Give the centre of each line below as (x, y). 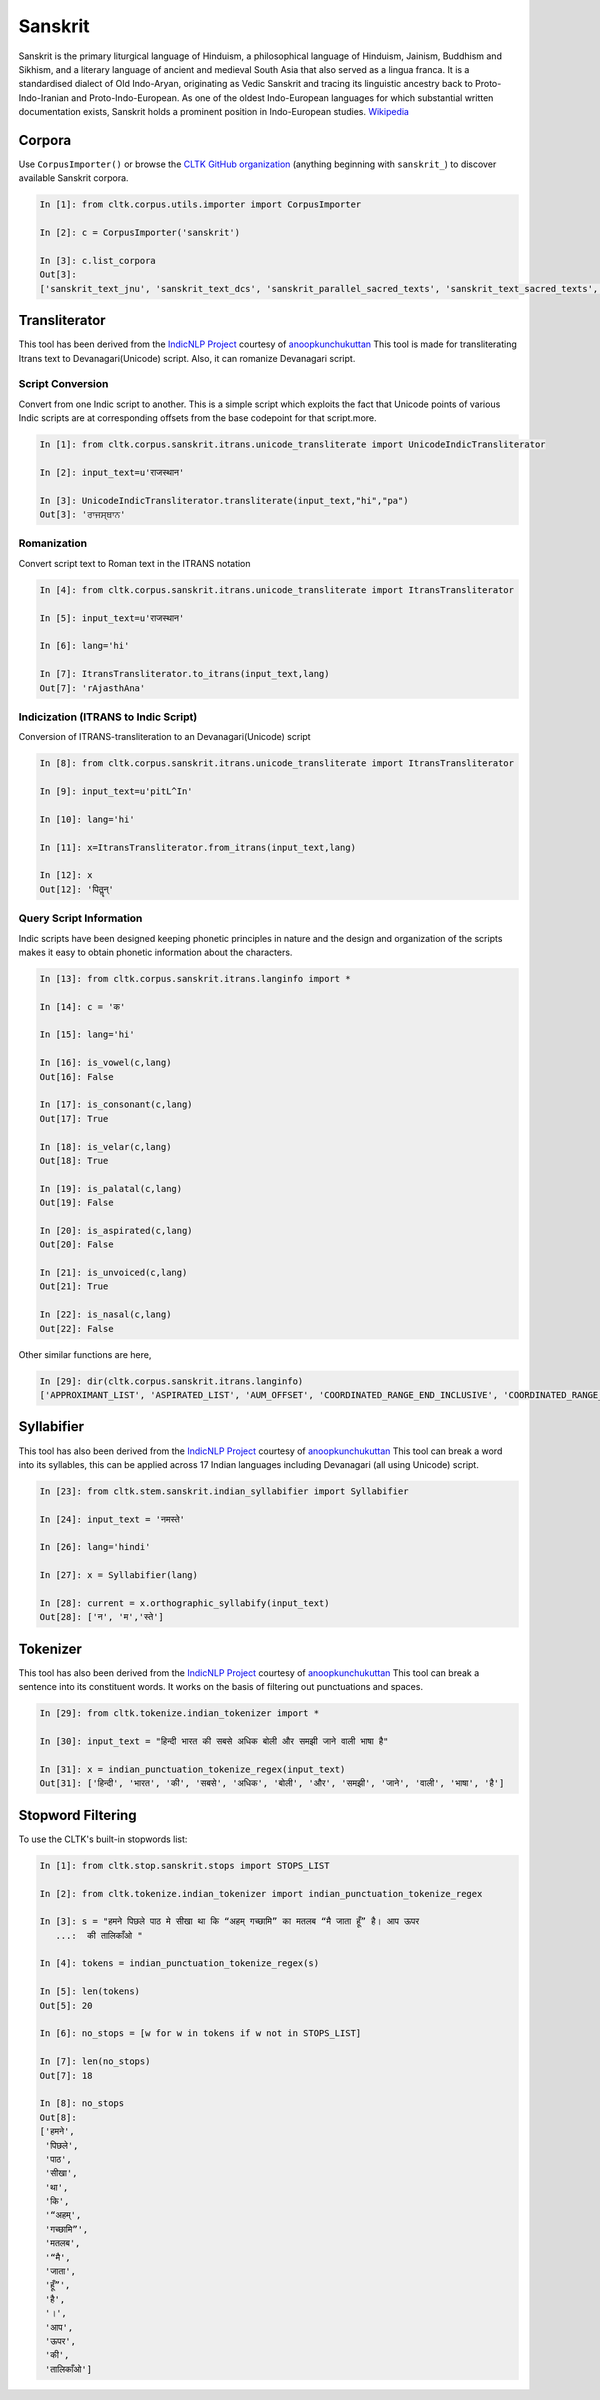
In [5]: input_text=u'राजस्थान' (112, 618)
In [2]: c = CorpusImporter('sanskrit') (139, 233)
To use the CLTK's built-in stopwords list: (103, 1839)
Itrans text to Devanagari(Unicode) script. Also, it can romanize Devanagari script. (187, 358)
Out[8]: (58, 2117)
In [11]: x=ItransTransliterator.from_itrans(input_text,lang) (198, 847)
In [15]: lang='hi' (87, 1034)
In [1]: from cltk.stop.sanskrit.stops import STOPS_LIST (184, 1865)
